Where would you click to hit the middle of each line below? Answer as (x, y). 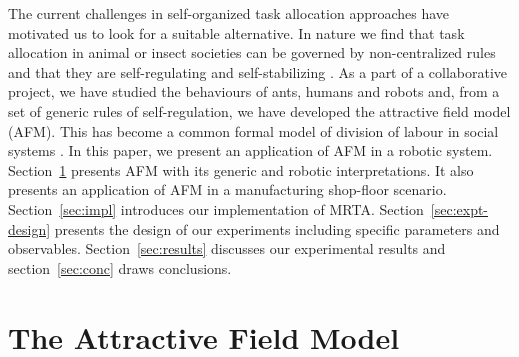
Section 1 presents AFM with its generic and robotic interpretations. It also (241, 169)
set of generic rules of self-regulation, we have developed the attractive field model (259, 110)
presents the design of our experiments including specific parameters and (277, 228)
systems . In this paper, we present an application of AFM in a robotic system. (250, 150)
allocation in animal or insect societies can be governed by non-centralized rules (252, 52)
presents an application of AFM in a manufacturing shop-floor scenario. (227, 189)
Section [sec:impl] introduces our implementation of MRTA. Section (216, 208)
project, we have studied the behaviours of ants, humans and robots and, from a (254, 91)
